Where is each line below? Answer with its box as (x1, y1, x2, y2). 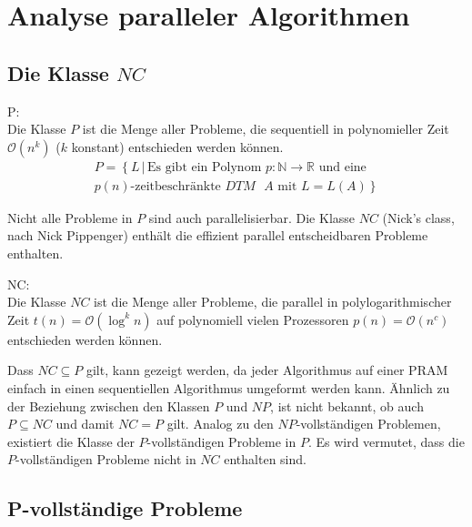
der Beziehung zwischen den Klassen (7, 396, 210, 415)
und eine (318, 160, 367, 174)
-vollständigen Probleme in (146, 431, 296, 451)
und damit (55, 414, 115, 433)
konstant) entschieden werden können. (71, 137, 284, 156)
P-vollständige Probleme (7, 494, 243, 522)
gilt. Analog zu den (166, 414, 274, 433)
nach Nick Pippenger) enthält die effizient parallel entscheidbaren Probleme (7, 226, 428, 245)
